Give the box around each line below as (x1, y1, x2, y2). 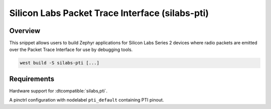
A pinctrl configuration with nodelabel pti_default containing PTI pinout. (9, 97, 164, 103)
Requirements (9, 74, 55, 83)
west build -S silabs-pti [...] (20, 60, 100, 66)
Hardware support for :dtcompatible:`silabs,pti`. (9, 87, 108, 93)
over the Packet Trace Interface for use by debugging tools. (9, 46, 133, 52)
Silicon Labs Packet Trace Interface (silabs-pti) (9, 7, 209, 18)
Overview (9, 26, 41, 35)
